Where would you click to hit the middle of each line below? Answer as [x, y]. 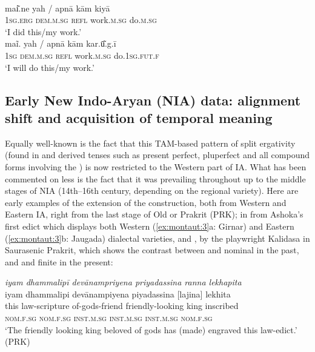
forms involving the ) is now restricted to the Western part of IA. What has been [156, 166]
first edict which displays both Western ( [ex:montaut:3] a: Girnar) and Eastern [150, 226]
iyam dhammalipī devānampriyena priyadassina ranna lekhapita [123, 282]
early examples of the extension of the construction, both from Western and [146, 202]
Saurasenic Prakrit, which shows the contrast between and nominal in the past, [152, 250]
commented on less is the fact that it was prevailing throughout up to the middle [155, 178]
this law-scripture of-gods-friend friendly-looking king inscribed [122, 306]
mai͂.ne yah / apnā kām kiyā [58, 8]
